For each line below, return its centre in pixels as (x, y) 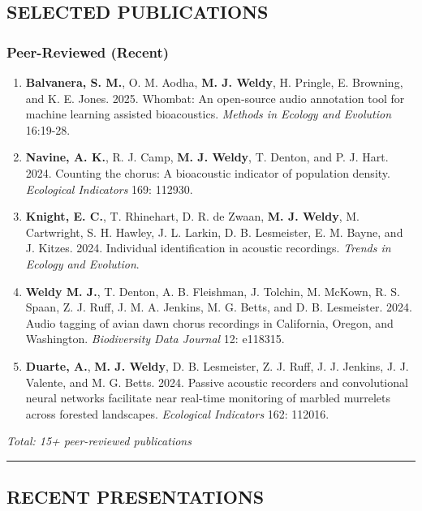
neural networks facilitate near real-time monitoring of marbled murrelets (208, 398)
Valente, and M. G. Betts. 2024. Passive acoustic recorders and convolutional (217, 382)
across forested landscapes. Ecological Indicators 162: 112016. (177, 413)
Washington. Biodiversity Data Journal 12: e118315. (155, 339)
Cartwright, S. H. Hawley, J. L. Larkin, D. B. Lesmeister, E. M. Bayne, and (214, 232)
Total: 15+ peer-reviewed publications (99, 441)
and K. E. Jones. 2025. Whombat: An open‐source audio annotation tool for (215, 98)
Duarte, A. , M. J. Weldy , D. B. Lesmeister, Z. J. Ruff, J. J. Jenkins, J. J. (217, 365)
